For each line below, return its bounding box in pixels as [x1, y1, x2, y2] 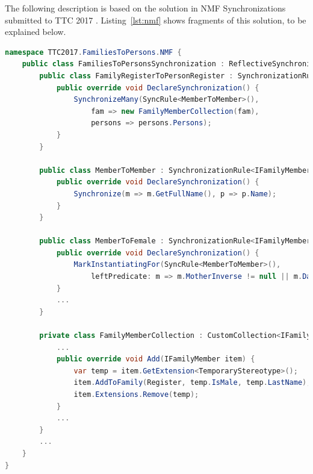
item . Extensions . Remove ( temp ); [73, 390, 199, 399]
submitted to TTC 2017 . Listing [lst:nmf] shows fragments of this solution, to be [5, 13, 306, 26]
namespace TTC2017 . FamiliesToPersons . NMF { [5, 48, 182, 57]
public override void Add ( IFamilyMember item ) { [56, 355, 255, 364]
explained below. [5, 25, 66, 38]
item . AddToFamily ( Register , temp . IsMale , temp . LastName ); [73, 378, 311, 387]
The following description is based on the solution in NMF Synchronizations [5, 2, 286, 14]
